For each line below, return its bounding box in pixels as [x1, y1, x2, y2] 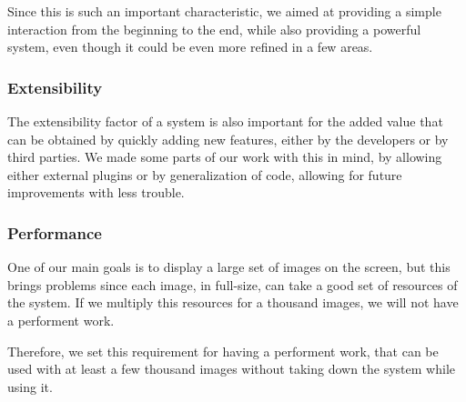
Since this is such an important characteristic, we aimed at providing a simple [7, 2, 441, 20]
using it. [7, 377, 53, 396]
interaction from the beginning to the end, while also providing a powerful [7, 19, 421, 38]
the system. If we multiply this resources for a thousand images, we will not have [7, 293, 459, 312]
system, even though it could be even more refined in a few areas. [7, 37, 373, 56]
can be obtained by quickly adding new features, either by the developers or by [7, 129, 449, 148]
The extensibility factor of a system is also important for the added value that [7, 112, 443, 130]
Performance [7, 221, 102, 244]
